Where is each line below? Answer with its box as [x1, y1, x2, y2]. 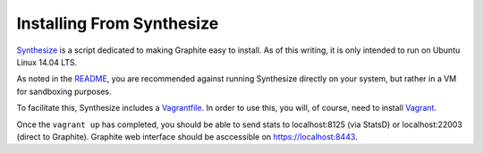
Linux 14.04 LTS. [16, 56, 78, 67]
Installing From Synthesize [16, 13, 219, 33]
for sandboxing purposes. [16, 86, 112, 97]
